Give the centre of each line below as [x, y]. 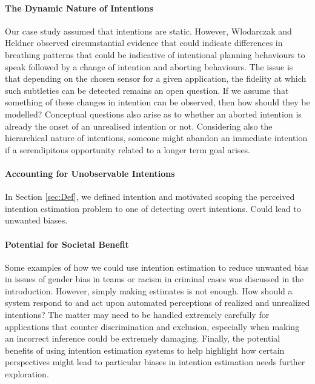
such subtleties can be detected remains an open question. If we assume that [147, 90]
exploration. [27, 374]
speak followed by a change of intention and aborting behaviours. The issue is [149, 66]
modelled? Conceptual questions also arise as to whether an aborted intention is [153, 114]
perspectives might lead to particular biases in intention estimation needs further [155, 362]
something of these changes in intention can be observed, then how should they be [157, 102]
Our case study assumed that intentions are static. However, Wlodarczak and [148, 31]
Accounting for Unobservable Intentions [90, 173]
